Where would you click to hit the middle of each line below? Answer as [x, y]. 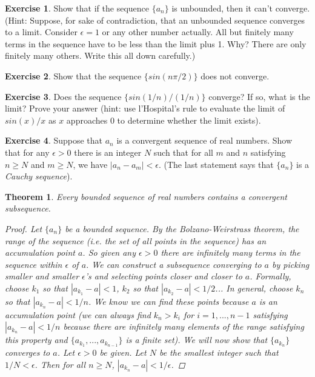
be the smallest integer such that [219, 352]
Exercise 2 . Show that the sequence [73, 75]
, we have [90, 164]
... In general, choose [254, 288]
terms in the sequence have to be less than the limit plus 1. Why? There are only [156, 43]
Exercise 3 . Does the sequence [63, 96]
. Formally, [270, 276]
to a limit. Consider [41, 32]
